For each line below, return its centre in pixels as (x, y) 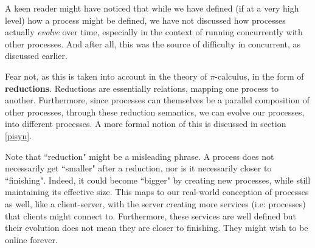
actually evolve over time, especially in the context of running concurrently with (154, 32)
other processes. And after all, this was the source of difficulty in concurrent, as (153, 43)
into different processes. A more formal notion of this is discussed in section (146, 124)
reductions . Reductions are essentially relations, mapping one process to (142, 88)
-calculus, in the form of (259, 76)
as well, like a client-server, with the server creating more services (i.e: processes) (155, 203)
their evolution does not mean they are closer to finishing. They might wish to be (157, 228)
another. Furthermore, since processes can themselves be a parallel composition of (157, 100)
